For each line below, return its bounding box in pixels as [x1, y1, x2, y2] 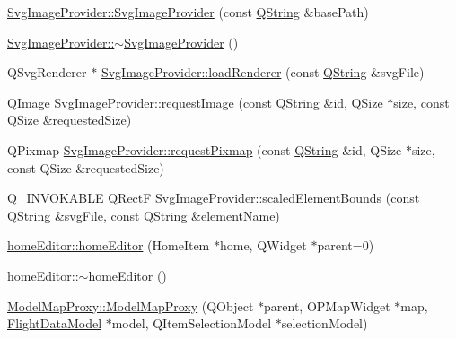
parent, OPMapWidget [264, 296, 390, 315]
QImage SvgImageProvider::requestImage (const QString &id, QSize [7, 92, 383, 111]
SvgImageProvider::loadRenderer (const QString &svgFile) [101, 63, 425, 82]
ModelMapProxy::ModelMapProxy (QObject [7, 296, 254, 315]
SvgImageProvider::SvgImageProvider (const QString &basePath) [7, 3, 369, 21]
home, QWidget [219, 236, 307, 255]
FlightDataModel [7, 314, 102, 333]
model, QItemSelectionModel [111, 314, 272, 333]
